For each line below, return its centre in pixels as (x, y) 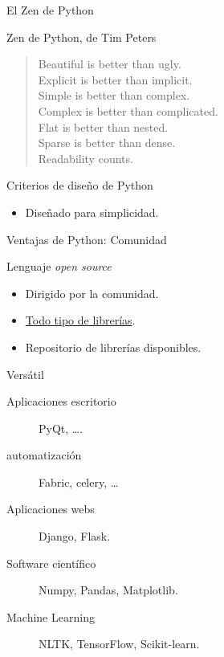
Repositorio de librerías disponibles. (113, 347)
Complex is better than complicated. (128, 110)
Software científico (51, 563)
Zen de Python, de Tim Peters (81, 37)
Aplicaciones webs (51, 509)
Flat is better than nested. (103, 127)
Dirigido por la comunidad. (92, 293)
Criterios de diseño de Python (80, 185)
